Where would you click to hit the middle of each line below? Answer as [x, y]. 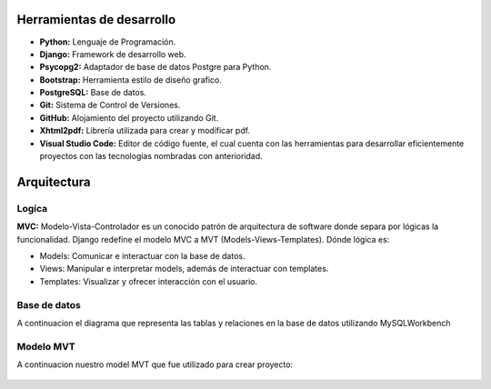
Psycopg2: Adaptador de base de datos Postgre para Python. [155, 67]
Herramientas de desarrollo [96, 20]
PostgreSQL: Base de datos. [93, 93]
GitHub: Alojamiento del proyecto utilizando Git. [129, 117]
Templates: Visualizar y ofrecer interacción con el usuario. [149, 281]
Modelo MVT [46, 346]
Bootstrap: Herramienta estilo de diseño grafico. [130, 80]
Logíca [32, 208]
